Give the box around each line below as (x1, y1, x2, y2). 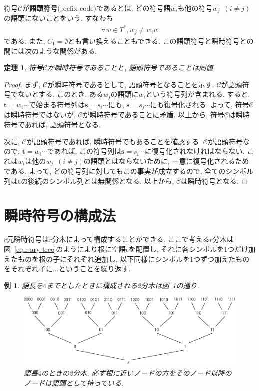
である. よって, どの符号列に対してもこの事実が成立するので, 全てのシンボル (4, 166, 254, 176)
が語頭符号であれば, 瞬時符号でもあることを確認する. (26, 136, 201, 146)
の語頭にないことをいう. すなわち (4, 13, 113, 23)
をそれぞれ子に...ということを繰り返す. (4, 263, 131, 274)
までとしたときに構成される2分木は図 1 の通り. (46, 280, 199, 290)
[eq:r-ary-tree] (14, 244, 56, 254)
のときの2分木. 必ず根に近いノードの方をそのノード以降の (41, 368, 232, 378)
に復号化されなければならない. (144, 146, 245, 156)
